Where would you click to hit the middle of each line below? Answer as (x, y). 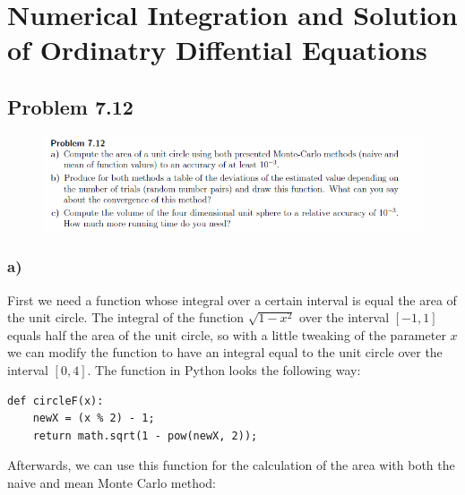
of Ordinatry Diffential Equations (217, 50)
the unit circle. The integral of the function (126, 317)
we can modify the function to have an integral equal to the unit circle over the (225, 352)
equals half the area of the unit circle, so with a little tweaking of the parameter (227, 334)
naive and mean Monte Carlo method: (112, 482)
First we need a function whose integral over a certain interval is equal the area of (232, 299)
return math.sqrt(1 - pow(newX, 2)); (145, 435)
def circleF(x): (56, 401)
